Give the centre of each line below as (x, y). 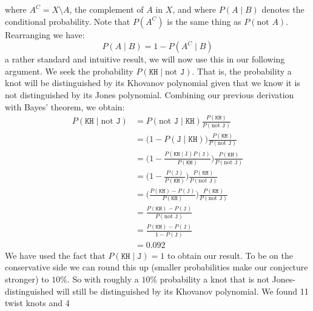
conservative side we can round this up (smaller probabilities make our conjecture (156, 267)
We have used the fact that (55, 255)
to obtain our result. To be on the (230, 255)
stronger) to (27, 279)
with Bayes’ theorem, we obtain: (65, 106)
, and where (194, 9)
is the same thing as (204, 21)
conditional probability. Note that (68, 21)
